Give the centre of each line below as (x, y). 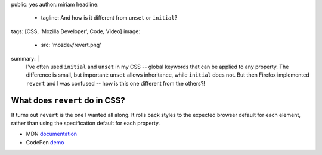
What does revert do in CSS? (68, 100)
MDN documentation (52, 134)
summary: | (25, 58)
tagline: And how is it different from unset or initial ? (109, 18)
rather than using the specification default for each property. (86, 123)
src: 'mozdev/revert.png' (71, 45)
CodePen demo (45, 142)
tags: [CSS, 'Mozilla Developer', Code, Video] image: (75, 31)
